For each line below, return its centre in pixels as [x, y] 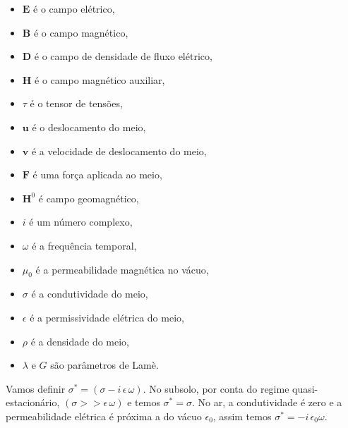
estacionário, [33, 402]
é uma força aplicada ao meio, [97, 175]
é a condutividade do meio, [90, 294]
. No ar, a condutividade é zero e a [267, 402]
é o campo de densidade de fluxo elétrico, [123, 56]
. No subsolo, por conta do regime [216, 388]
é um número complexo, [81, 222]
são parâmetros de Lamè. [104, 365]
